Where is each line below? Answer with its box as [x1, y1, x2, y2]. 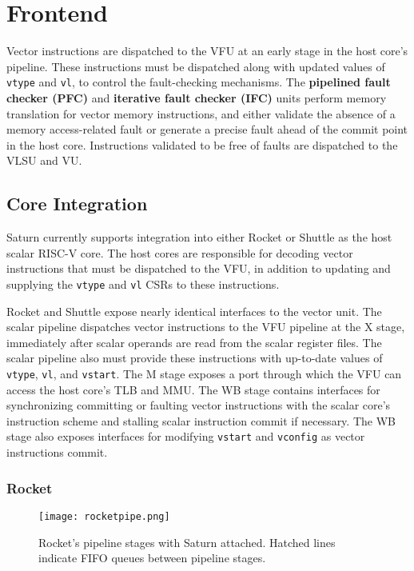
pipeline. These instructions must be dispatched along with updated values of [6, 58, 385, 74]
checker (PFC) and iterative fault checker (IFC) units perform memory [6, 89, 387, 106]
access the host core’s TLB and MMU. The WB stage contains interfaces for [6, 381, 380, 397]
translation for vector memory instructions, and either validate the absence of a [6, 105, 396, 122]
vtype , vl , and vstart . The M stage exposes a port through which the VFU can [6, 365, 402, 381]
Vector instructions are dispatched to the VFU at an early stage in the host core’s [6, 42, 408, 59]
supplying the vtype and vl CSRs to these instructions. [6, 275, 280, 292]
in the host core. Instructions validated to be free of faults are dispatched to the [6, 136, 398, 153]
